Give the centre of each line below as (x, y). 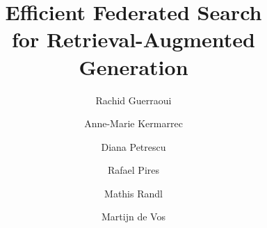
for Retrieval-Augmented (133, 39)
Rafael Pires (133, 170)
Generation (133, 66)
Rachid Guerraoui (133, 100)
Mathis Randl (133, 193)
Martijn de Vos (133, 217)
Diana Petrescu (133, 146)
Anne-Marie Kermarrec (133, 123)
